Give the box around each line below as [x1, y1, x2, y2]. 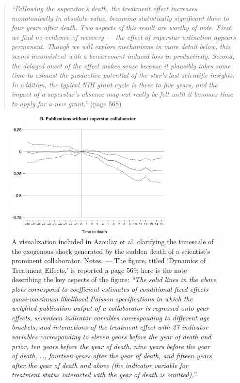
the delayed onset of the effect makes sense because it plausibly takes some [11, 60, 231, 70]
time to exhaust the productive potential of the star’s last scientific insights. [11, 70, 235, 80]
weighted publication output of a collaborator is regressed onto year [12, 303, 209, 313]
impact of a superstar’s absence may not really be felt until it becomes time [11, 89, 233, 99]
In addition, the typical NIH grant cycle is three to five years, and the [11, 79, 218, 89]
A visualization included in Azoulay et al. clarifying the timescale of [12, 236, 214, 247]
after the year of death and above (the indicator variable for [12, 360, 188, 370]
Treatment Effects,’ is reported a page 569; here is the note [12, 265, 187, 275]
